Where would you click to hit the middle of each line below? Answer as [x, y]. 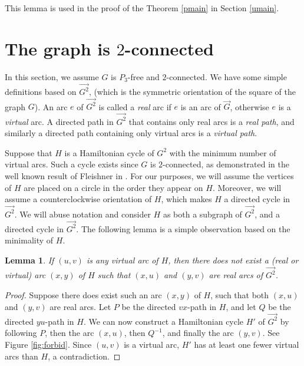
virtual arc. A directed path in [59, 121]
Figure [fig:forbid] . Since [48, 344]
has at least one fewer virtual [247, 344]
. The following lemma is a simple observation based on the [183, 228]
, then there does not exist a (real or [233, 260]
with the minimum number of [223, 152]
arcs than [22, 356]
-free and [143, 76]
